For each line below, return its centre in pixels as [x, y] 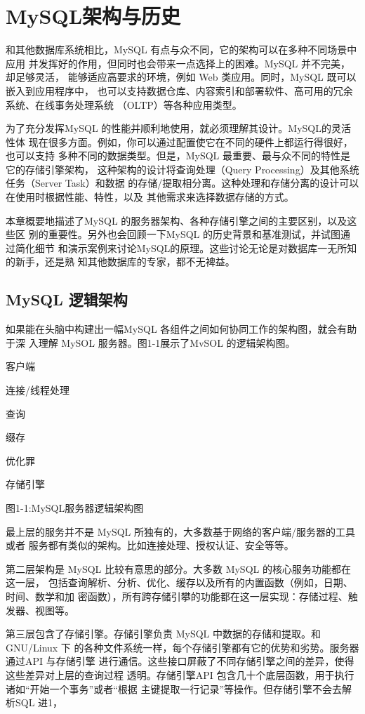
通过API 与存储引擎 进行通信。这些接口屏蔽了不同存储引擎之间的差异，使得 [180, 661]
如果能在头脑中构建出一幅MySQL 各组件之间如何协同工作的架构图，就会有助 [181, 329]
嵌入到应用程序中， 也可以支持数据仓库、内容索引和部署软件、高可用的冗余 [179, 90]
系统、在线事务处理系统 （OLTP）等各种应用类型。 [124, 104]
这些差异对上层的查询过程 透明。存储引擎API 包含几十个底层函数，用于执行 [180, 674]
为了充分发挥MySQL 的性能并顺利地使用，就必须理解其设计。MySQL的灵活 [178, 128]
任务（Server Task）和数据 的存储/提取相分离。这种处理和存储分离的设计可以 [182, 183]
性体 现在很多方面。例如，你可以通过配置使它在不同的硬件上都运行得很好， [179, 141]
